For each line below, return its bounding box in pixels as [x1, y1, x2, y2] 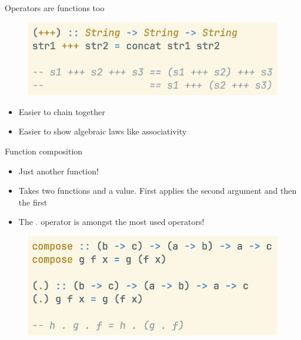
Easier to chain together [18, 105, 105, 117]
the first [18, 196, 48, 208]
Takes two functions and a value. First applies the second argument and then [18, 184, 297, 197]
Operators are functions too [5, 2, 105, 14]
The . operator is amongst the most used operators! [18, 216, 205, 228]
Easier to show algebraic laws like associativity [18, 125, 187, 137]
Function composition [5, 145, 83, 157]
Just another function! [18, 164, 99, 177]
